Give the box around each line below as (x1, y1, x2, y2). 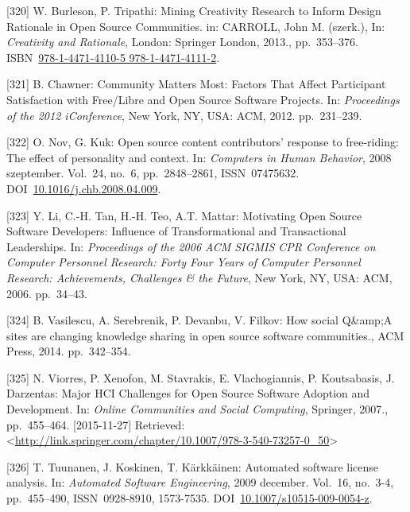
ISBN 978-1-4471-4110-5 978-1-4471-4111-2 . (6, 48, 220, 65)
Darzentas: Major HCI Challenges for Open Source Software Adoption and (6, 385, 370, 401)
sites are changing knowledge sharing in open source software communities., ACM (6, 327, 404, 343)
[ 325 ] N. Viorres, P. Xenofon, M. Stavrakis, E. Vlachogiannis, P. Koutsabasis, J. (6, 369, 395, 386)
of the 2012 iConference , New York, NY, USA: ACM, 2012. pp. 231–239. (6, 107, 362, 123)
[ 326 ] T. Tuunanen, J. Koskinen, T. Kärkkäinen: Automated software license (6, 458, 378, 475)
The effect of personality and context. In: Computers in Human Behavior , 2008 (6, 149, 392, 165)
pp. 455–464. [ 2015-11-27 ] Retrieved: (6, 416, 185, 432)
